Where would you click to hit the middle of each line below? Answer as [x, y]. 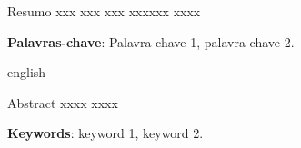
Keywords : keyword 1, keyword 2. [105, 133]
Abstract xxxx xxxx [63, 102]
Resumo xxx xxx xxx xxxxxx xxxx [104, 11]
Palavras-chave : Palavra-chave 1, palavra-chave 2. [151, 41]
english [27, 72]
